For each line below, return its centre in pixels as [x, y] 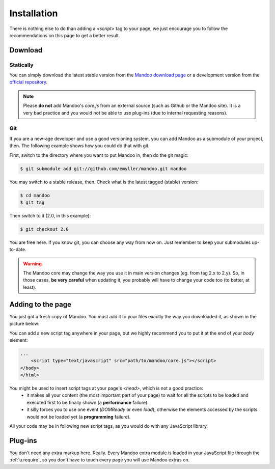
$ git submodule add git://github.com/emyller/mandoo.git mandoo [103, 169]
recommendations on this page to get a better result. [65, 35]
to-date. [18, 250]
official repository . [29, 82]
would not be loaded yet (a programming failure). [79, 417]
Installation [34, 13]
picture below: [24, 324]
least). [30, 287]
